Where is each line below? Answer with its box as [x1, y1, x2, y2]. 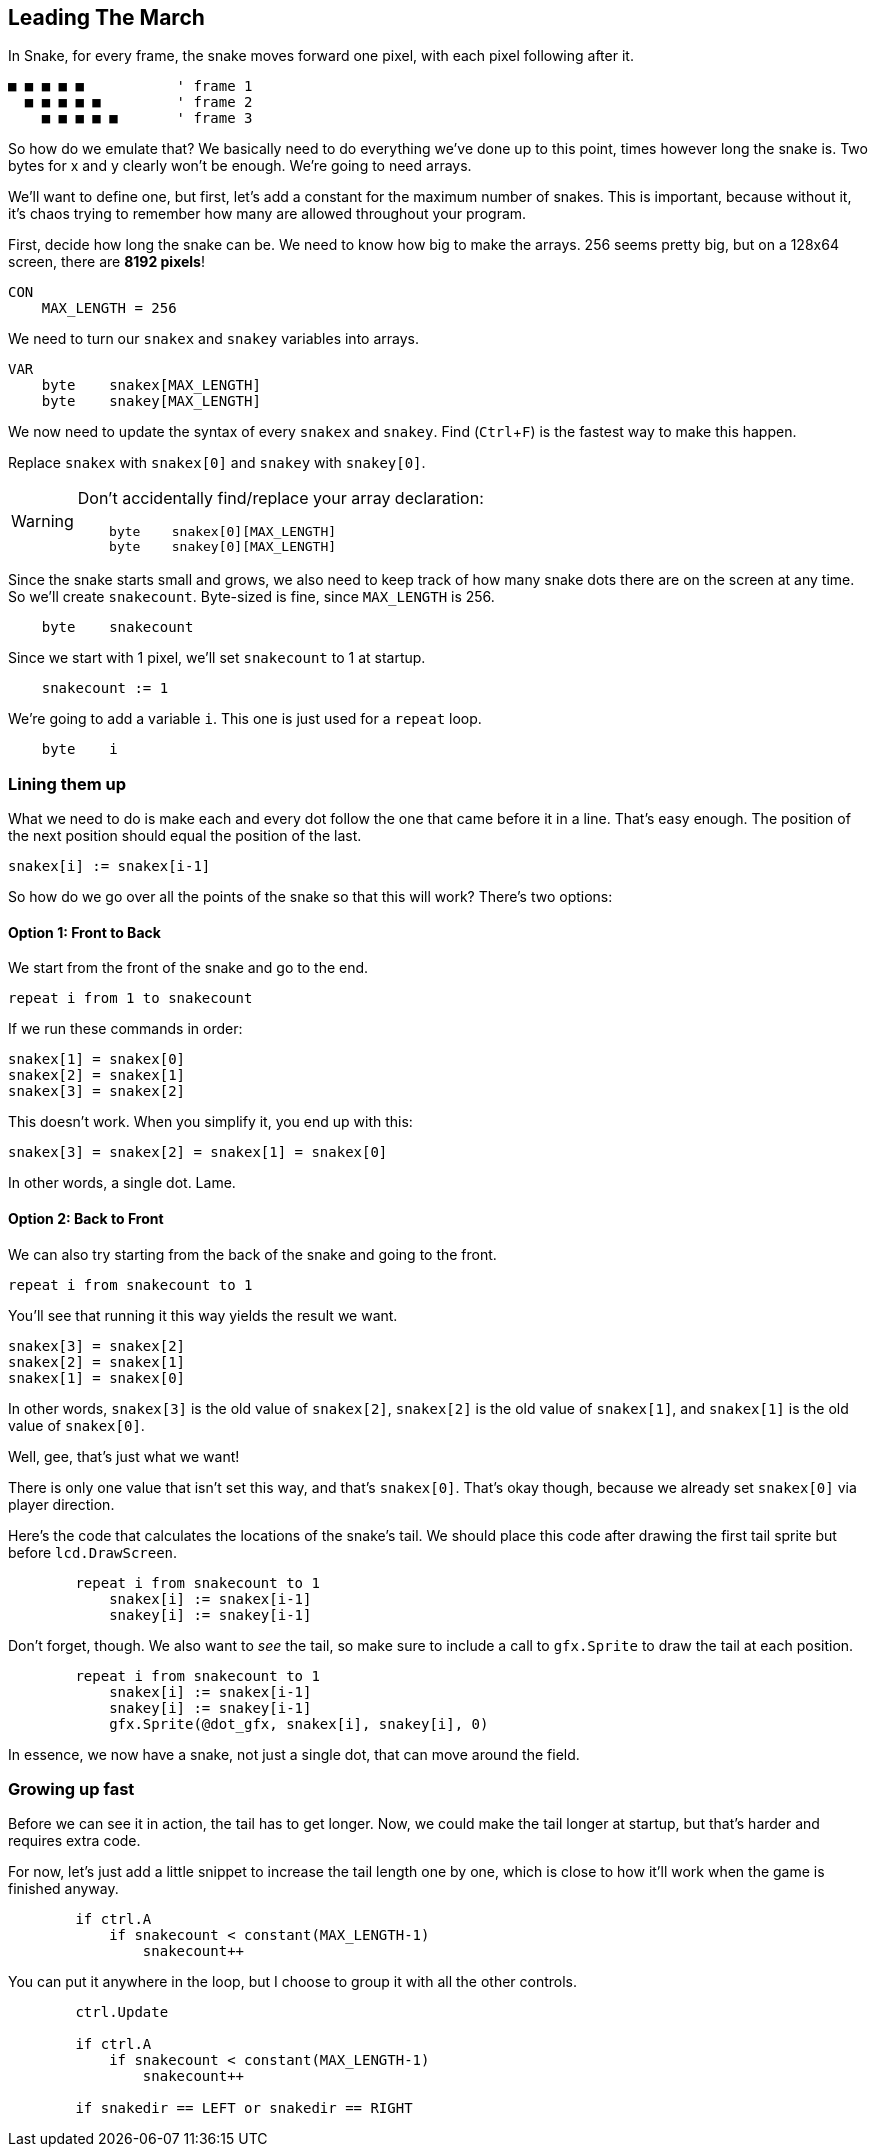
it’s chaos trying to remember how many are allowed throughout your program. [8, 205, 527, 223]
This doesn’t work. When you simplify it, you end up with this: [8, 1113, 413, 1131]
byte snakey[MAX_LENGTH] [41, 393, 261, 410]
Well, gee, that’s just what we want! [8, 1447, 240, 1465]
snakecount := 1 [41, 680, 169, 697]
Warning [11, 511, 74, 532]
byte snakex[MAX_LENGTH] [41, 377, 261, 394]
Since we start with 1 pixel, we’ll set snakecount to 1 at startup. [8, 649, 426, 667]
